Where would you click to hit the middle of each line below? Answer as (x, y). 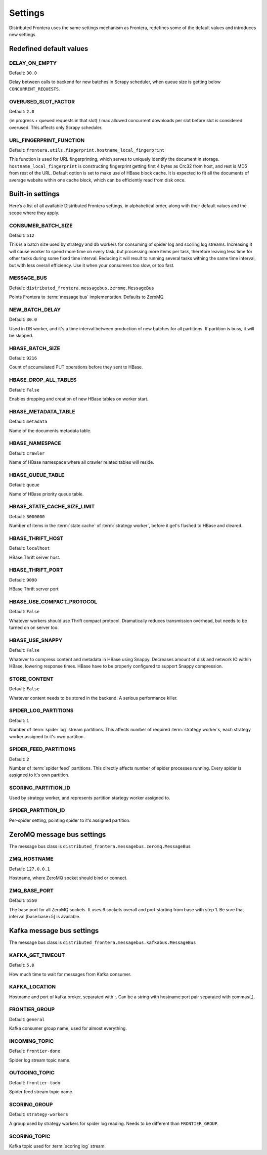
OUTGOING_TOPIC (32, 1073)
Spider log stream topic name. (40, 1060)
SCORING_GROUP (31, 1104)
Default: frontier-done (35, 1051)
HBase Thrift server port (34, 589)
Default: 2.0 (22, 112)
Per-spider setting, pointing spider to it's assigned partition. (70, 820)
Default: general (27, 1019)
